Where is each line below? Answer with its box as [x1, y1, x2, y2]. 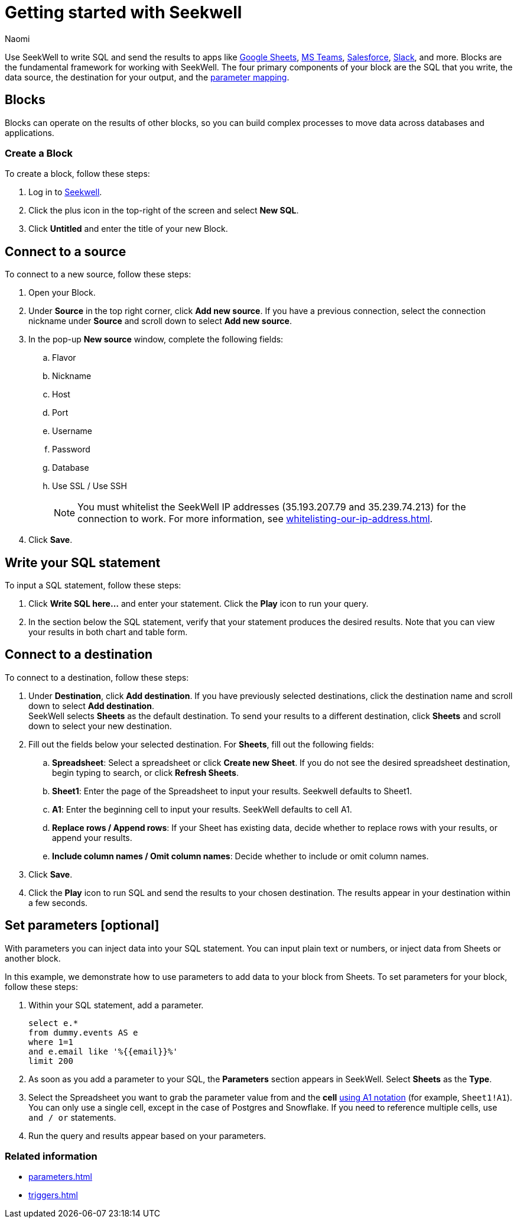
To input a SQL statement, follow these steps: [5, 580, 181, 591]
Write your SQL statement [5, 555, 161, 570]
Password [52, 444, 90, 455]
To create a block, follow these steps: [5, 169, 150, 179]
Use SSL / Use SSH [52, 481, 127, 491]
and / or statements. [28, 1112, 116, 1122]
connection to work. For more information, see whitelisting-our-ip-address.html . [77, 513, 433, 525]
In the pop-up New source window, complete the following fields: [28, 334, 284, 345]
